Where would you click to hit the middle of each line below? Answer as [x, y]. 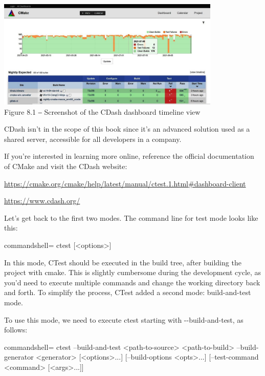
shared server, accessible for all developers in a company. [93, 139]
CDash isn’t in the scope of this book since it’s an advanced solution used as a [127, 129]
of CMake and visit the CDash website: [66, 166]
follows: [16, 330]
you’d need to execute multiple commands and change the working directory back [132, 282]
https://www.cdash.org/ [42, 201]
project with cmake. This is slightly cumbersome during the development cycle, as [133, 272]
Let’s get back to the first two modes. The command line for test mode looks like [131, 217]
